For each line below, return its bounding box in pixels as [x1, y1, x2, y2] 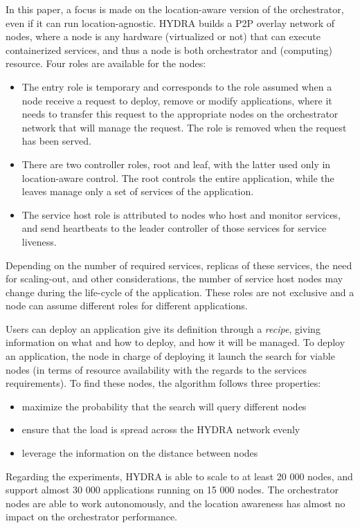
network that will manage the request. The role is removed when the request [21, 120, 347, 134]
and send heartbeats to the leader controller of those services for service [21, 221, 327, 235]
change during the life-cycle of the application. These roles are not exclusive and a [6, 284, 354, 299]
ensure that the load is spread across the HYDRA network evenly [21, 422, 300, 437]
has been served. [21, 134, 91, 148]
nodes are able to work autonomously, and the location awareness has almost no [6, 495, 345, 510]
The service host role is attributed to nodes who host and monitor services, [21, 207, 341, 221]
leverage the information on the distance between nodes [21, 446, 258, 460]
